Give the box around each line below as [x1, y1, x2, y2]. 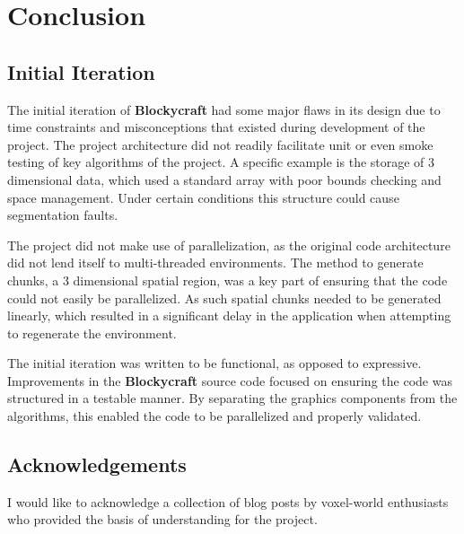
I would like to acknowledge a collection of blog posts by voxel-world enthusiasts [7, 492, 449, 511]
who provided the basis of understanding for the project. [7, 510, 318, 529]
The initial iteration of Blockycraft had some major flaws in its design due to [7, 100, 441, 118]
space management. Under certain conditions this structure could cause [7, 188, 399, 206]
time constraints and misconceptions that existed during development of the [7, 118, 425, 136]
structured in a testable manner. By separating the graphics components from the [7, 389, 458, 407]
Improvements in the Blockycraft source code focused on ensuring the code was [7, 371, 452, 390]
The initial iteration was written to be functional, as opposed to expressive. [7, 354, 422, 372]
